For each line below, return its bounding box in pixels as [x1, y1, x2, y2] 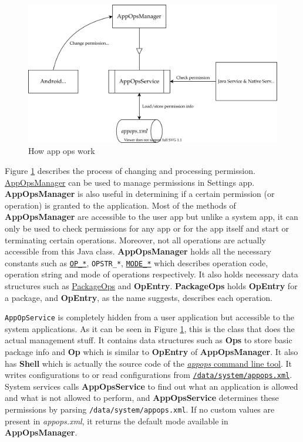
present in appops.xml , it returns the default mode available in [5, 414, 228, 427]
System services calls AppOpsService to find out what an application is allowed [5, 380, 298, 392]
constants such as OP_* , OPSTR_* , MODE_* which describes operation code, [5, 256, 268, 269]
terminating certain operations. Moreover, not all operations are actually [5, 233, 266, 246]
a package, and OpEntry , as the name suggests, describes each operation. [5, 291, 272, 303]
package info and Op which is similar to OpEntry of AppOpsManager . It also [5, 345, 298, 357]
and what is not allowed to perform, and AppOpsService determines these [5, 391, 279, 404]
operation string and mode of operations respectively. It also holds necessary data [5, 268, 298, 280]
